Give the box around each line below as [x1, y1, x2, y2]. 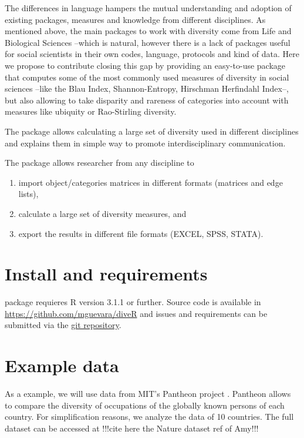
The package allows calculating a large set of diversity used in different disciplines [5, 125, 299, 137]
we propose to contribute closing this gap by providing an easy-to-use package [5, 59, 286, 71]
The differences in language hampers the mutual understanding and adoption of [5, 2, 292, 14]
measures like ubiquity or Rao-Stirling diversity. [5, 105, 177, 118]
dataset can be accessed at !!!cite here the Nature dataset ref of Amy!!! [5, 422, 259, 434]
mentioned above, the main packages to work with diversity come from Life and [5, 25, 292, 37]
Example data [5, 353, 119, 377]
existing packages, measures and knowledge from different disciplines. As [5, 13, 266, 25]
